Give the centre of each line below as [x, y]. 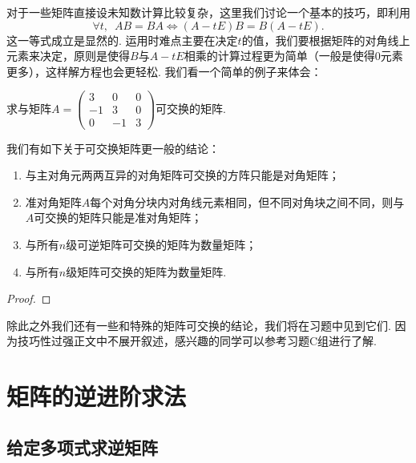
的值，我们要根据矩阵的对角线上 [326, 40]
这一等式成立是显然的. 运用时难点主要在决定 [122, 40]
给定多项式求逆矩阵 [82, 447]
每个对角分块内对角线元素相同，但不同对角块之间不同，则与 [247, 201]
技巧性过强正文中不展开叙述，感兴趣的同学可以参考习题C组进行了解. [197, 341]
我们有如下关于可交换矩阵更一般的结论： [113, 148]
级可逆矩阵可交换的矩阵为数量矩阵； [162, 244]
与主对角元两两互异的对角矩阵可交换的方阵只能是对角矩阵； [182, 175]
